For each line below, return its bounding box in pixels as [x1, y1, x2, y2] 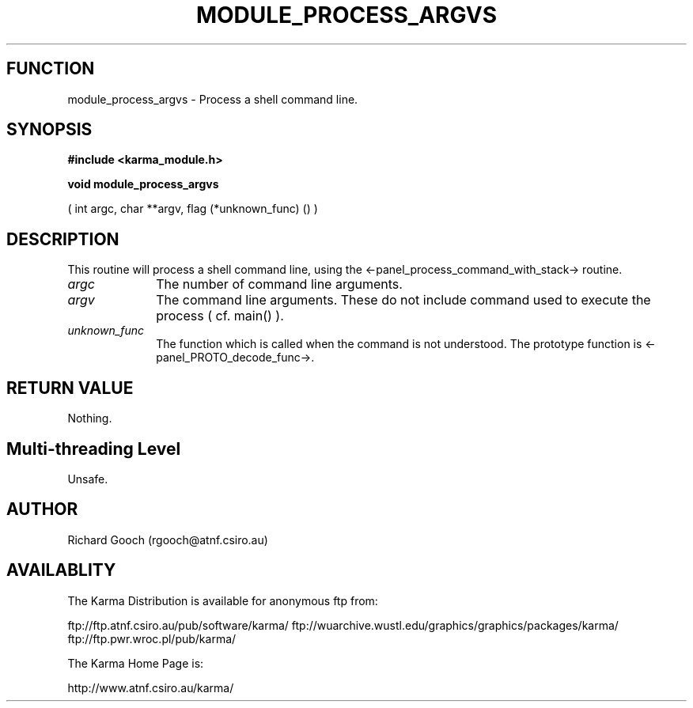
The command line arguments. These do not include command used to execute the [156, 292, 651, 309]
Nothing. [67, 411, 112, 426]
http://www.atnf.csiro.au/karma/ [67, 680, 234, 695]
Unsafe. [67, 471, 108, 486]
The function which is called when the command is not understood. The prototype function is [156, 337, 642, 351]
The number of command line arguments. [156, 276, 403, 293]
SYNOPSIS [6, 119, 93, 140]
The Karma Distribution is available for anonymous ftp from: [67, 593, 378, 608]
